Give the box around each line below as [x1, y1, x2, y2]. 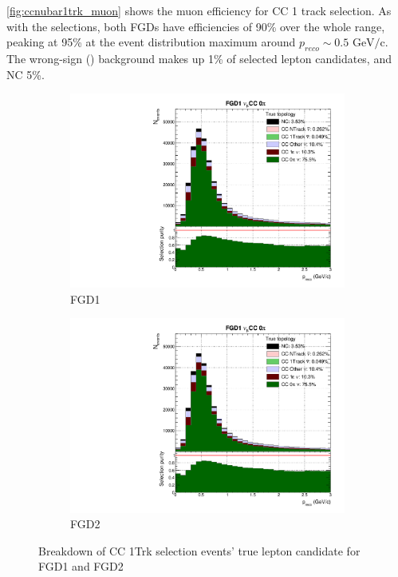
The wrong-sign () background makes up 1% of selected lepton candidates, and [6, 50, 392, 66]
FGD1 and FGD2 [38, 558, 124, 575]
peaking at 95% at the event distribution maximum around [6, 34, 296, 50]
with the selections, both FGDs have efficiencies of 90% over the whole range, [6, 18, 385, 34]
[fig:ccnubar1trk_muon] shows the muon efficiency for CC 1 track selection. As [6, 2, 392, 18]
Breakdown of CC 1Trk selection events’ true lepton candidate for [38, 542, 361, 559]
